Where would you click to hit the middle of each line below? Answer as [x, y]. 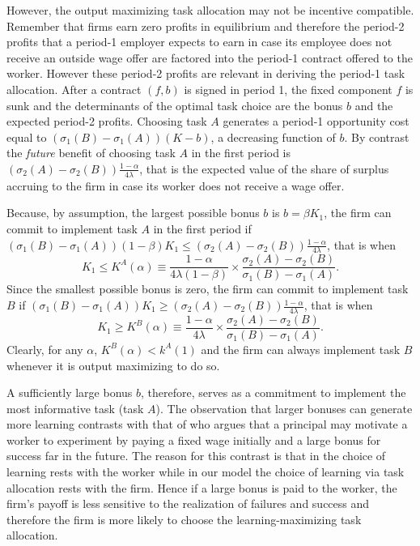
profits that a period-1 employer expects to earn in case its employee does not [199, 42]
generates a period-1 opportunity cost [316, 121]
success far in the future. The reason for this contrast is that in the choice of [196, 456]
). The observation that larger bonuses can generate [284, 408]
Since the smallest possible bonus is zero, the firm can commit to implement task [208, 289]
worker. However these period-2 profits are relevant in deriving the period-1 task [206, 73]
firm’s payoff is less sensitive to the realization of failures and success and [188, 503]
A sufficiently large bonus [70, 392]
